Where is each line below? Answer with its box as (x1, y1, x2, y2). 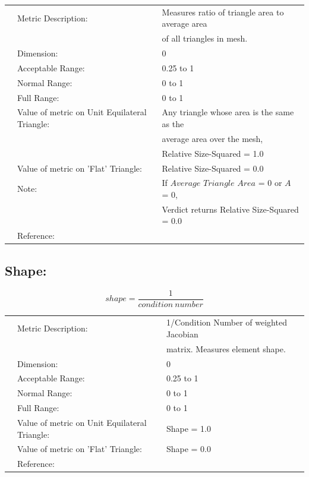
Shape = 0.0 (166, 443, 211, 455)
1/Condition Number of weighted (166, 316, 287, 328)
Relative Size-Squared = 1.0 (162, 147, 264, 159)
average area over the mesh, (162, 132, 263, 144)
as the (162, 118, 184, 129)
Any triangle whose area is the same (162, 106, 294, 118)
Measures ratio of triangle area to (162, 5, 284, 18)
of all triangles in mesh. (162, 32, 248, 45)
